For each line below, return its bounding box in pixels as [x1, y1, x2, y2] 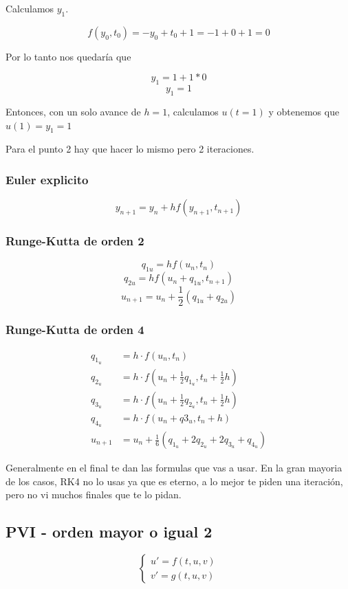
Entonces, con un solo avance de [6, 104, 141, 118]
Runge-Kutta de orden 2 [6, 232, 144, 249]
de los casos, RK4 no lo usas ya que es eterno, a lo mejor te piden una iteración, [6, 474, 343, 488]
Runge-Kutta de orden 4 [6, 321, 144, 338]
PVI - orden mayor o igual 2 [6, 521, 213, 542]
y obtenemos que [268, 104, 340, 118]
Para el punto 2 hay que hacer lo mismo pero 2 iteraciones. [6, 142, 254, 156]
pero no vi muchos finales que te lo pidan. [6, 487, 182, 502]
